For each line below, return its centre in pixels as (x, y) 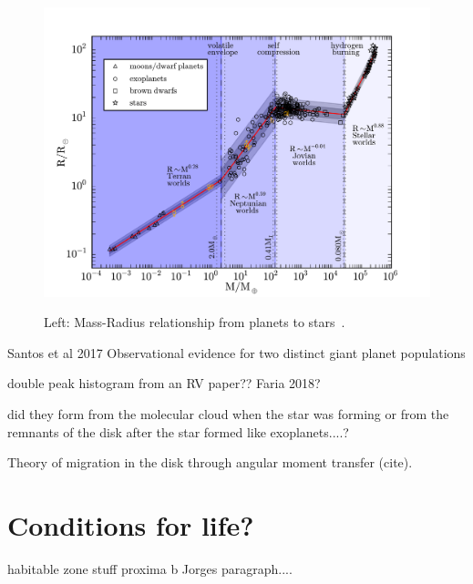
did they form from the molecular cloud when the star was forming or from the (228, 413)
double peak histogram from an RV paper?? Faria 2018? (164, 383)
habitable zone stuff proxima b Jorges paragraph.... (150, 568)
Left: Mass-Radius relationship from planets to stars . (195, 322)
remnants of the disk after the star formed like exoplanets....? (178, 431)
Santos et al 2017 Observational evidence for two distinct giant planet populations (236, 352)
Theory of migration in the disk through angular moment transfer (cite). (210, 462)
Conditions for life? (131, 524)
